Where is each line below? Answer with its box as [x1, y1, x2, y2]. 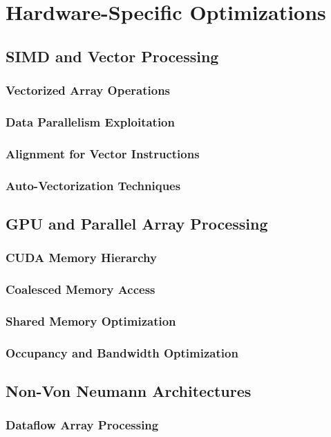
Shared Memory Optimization [6, 312, 176, 329]
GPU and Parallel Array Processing [6, 212, 268, 234]
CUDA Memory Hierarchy [6, 249, 157, 266]
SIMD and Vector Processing [6, 45, 219, 66]
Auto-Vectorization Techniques [6, 176, 181, 194]
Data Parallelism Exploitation [6, 113, 175, 130]
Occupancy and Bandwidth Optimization [6, 344, 238, 361]
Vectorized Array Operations [6, 82, 171, 99]
